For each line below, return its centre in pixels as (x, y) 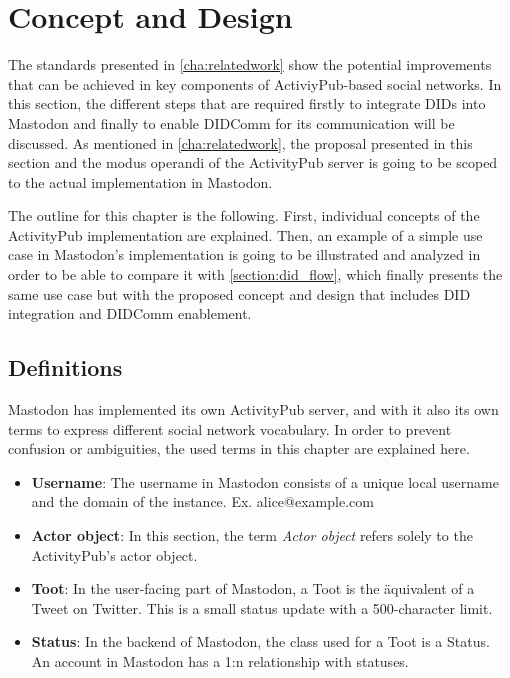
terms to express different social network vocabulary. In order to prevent (230, 428)
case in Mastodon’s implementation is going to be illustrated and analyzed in (244, 254)
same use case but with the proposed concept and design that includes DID (239, 293)
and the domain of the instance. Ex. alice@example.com (202, 501)
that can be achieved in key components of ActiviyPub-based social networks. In (255, 83)
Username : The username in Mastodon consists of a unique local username (265, 481)
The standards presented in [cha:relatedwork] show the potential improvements (250, 64)
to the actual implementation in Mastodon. (140, 181)
